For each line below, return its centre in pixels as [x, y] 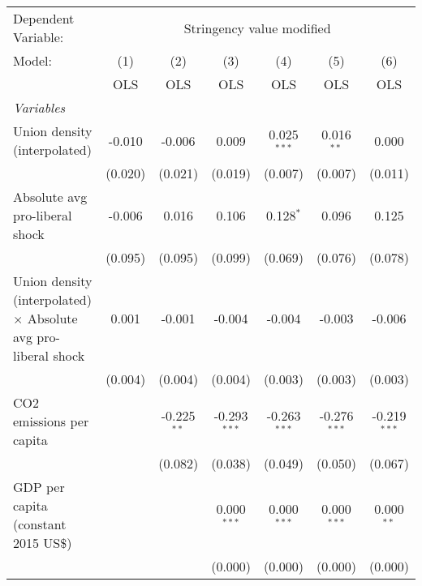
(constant [40, 524]
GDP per [39, 487]
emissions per [51, 421]
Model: [33, 60]
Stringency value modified [257, 28]
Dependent [44, 18]
